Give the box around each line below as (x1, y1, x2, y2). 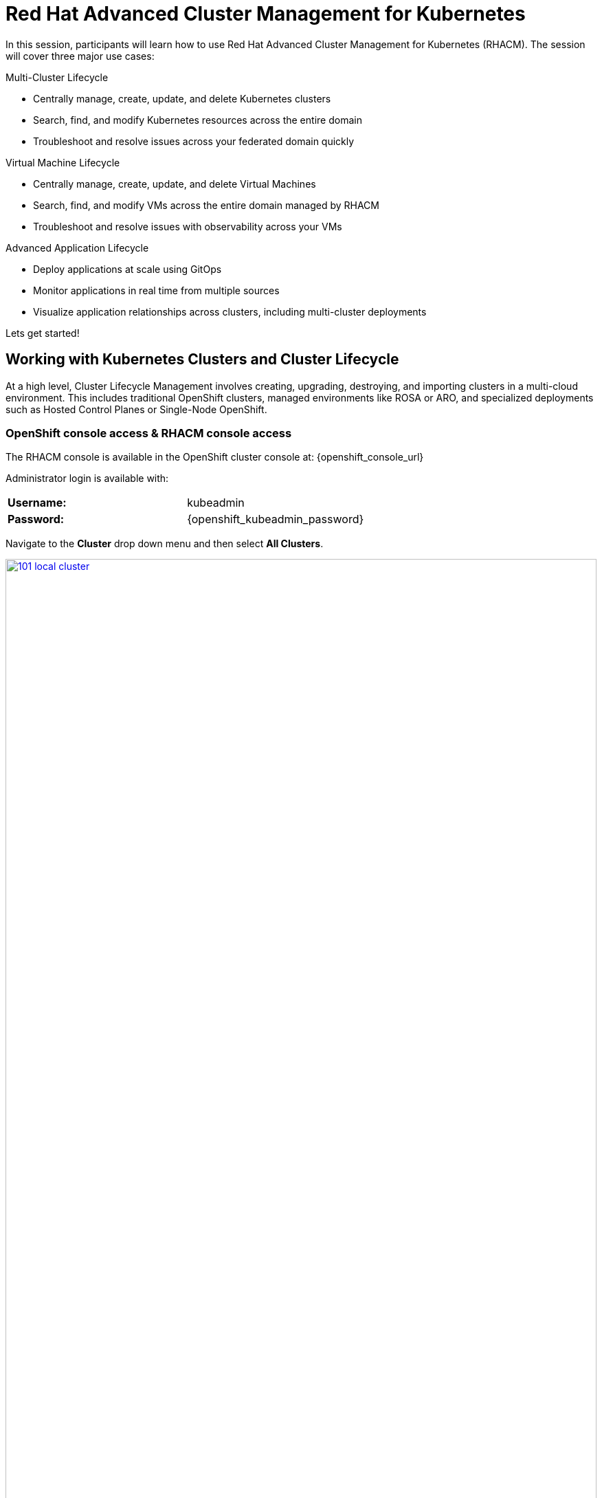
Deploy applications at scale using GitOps (33, 263, 222, 275)
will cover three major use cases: (5, 49, 155, 62)
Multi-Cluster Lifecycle (5, 71, 109, 83)
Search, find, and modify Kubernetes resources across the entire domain (33, 113, 362, 126)
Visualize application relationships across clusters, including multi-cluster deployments (33, 305, 427, 318)
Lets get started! (5, 327, 80, 339)
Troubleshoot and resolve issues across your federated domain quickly (33, 135, 355, 147)
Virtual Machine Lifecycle (5, 156, 120, 168)
